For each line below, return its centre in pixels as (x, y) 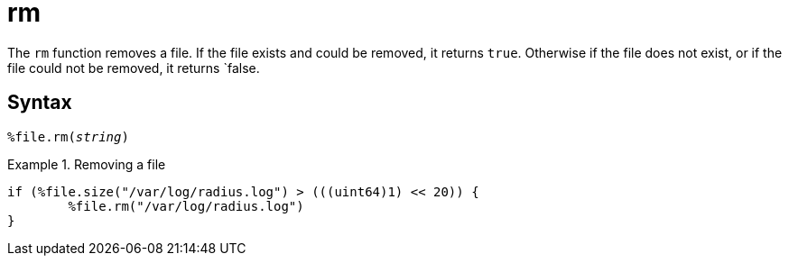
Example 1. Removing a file (87, 164)
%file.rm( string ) (68, 136)
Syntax (40, 103)
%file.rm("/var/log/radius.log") (186, 206)
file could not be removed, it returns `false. (134, 68)
